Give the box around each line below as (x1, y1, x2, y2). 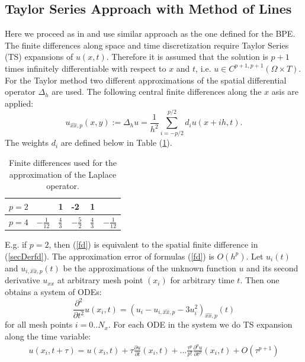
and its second (246, 261, 298, 274)
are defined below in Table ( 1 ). (60, 136, 172, 149)
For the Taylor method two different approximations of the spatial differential (5, 73, 287, 86)
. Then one (240, 274, 280, 286)
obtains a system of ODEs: (5, 285, 102, 297)
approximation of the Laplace (9, 168, 117, 180)
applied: (5, 97, 34, 109)
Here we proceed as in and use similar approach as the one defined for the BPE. (5, 27, 296, 40)
